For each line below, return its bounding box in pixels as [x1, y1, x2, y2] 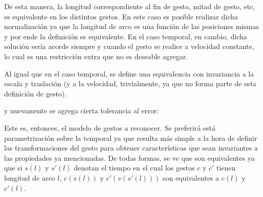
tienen [216, 162, 236, 173]
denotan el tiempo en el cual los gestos [74, 162, 195, 173]
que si [4, 162, 23, 173]
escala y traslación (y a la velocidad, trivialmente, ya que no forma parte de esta [4, 78, 257, 89]
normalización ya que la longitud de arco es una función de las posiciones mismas [4, 21, 259, 32]
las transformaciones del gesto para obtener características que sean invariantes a [4, 142, 258, 153]
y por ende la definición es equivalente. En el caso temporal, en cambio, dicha [4, 31, 247, 41]
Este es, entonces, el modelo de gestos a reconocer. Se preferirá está [4, 122, 215, 133]
